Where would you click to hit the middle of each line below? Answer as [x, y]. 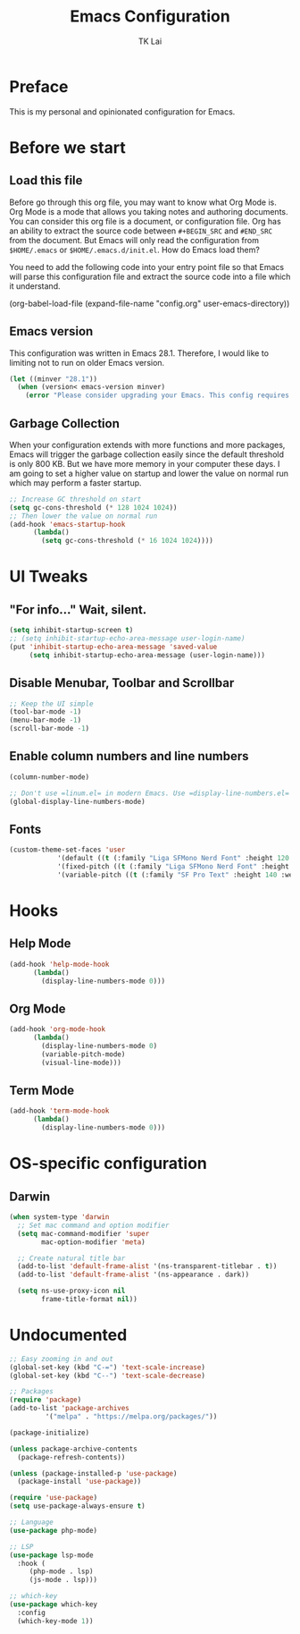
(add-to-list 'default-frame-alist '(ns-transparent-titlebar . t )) [147, 1266]
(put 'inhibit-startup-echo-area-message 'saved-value [113, 647]
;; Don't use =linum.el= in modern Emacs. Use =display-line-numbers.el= [150, 793]
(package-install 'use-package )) [79, 1482]
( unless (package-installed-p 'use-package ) [93, 1473]
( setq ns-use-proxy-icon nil [71, 1291]
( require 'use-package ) [54, 1498]
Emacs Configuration [150, 17]
